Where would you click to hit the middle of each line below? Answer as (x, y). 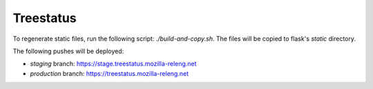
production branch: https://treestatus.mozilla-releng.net (109, 73)
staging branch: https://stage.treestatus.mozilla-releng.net (113, 64)
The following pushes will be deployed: (68, 51)
